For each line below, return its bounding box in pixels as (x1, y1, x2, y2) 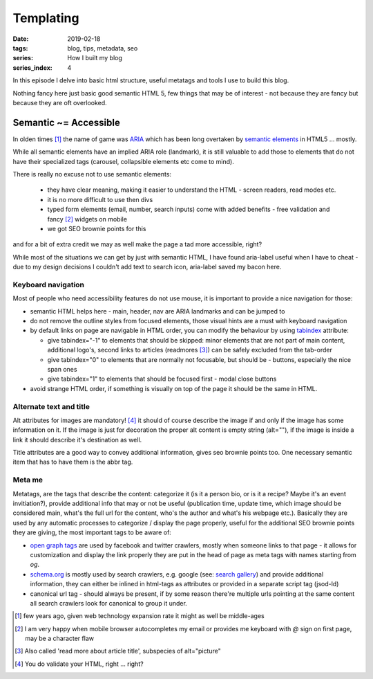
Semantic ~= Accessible (12, 116, 120, 128)
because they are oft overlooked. (12, 98, 107, 107)
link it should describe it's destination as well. (12, 435, 142, 444)
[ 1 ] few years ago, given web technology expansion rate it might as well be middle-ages (15, 612, 265, 620)
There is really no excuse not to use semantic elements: (12, 170, 172, 178)
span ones (47, 365, 77, 373)
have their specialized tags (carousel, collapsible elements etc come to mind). (12, 157, 234, 165)
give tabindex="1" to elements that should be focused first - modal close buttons (47, 374, 277, 383)
